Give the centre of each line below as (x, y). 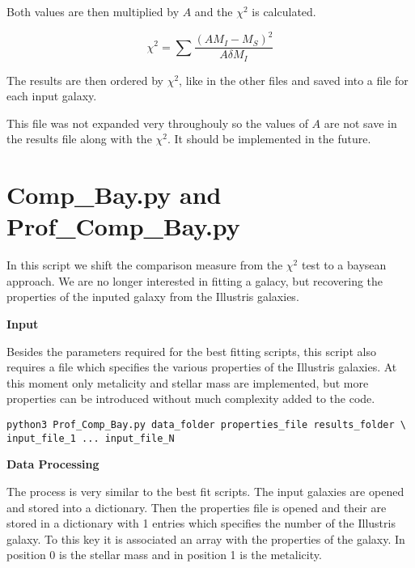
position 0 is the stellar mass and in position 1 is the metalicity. (164, 555)
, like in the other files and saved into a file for (294, 80)
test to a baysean (344, 265)
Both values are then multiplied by (93, 11)
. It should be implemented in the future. (269, 139)
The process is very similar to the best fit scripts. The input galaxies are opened (205, 491)
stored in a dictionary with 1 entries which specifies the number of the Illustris (201, 523)
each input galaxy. (52, 96)
